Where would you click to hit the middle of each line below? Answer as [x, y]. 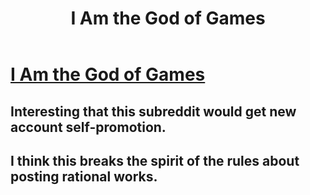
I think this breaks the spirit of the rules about [155, 160]
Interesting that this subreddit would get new [153, 111]
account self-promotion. [88, 127]
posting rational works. [84, 176]
